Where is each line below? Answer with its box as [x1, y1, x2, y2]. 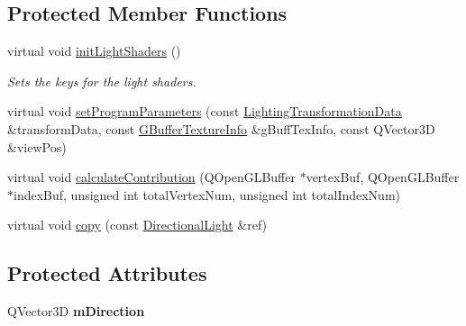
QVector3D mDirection [7, 302, 145, 321]
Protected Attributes [7, 259, 207, 287]
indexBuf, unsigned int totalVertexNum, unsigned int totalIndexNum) [14, 185, 401, 204]
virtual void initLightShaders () [7, 41, 181, 60]
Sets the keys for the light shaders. [7, 71, 196, 90]
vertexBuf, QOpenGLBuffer [306, 168, 460, 186]
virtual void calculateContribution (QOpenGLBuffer [7, 168, 296, 186]
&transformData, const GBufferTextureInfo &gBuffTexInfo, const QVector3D [7, 119, 435, 138]
